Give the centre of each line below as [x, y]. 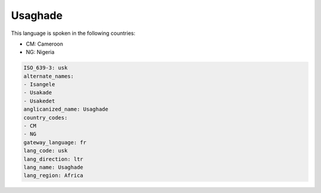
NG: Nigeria [40, 52]
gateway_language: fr [55, 142]
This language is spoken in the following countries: [73, 33]
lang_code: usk [45, 151]
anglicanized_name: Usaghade [66, 109]
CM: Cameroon [45, 44]
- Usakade [38, 93]
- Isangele [39, 85]
